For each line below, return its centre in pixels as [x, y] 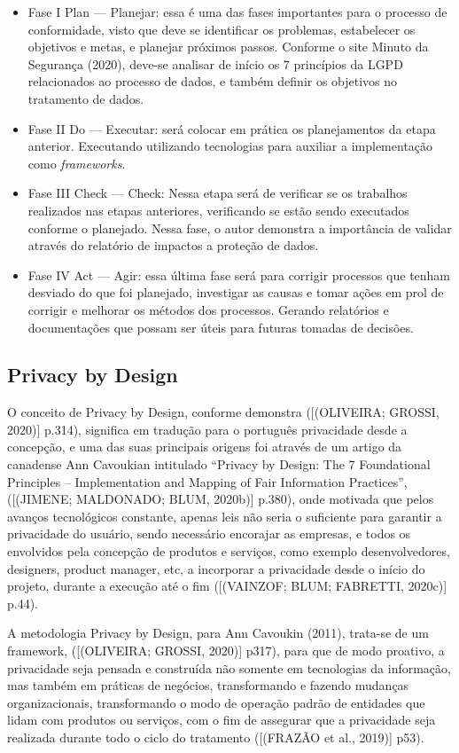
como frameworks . [77, 163]
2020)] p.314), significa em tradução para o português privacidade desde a [207, 429]
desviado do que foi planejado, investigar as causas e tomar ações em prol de [236, 292]
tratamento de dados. [86, 98]
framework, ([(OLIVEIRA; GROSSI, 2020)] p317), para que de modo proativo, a [226, 651]
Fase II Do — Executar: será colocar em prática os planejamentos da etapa [232, 128]
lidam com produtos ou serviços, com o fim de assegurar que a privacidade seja [222, 720]
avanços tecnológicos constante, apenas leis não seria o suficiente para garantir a [225, 516]
